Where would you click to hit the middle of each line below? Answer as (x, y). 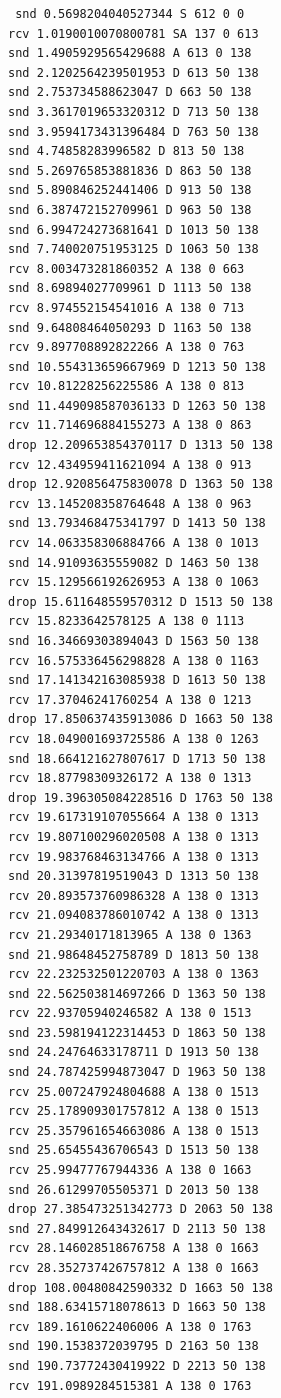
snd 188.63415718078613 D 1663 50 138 (137, 1307)
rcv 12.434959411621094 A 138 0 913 (130, 464)
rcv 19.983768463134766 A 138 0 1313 (133, 856)
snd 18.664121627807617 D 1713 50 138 (137, 758)
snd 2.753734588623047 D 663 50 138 (130, 92)
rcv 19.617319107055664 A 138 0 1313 (133, 817)
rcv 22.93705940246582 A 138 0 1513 (130, 1013)
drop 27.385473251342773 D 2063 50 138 (140, 1209)
